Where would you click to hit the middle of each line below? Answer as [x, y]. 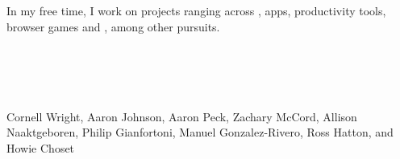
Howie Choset [41, 147]
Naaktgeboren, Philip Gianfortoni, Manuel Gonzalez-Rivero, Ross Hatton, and [200, 132]
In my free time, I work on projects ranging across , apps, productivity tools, [196, 11]
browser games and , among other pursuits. [113, 26]
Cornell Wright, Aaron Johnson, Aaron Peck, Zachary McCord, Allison [182, 116]
